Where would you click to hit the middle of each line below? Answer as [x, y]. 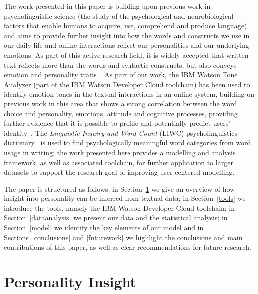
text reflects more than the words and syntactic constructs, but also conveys [120, 64]
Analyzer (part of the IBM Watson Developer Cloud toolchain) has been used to [127, 84]
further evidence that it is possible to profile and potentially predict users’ [117, 123]
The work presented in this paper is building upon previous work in [107, 6]
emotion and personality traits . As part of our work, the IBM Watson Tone [121, 74]
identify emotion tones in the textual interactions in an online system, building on [129, 94]
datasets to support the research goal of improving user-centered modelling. [119, 172]
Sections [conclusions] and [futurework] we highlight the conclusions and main [123, 237]
